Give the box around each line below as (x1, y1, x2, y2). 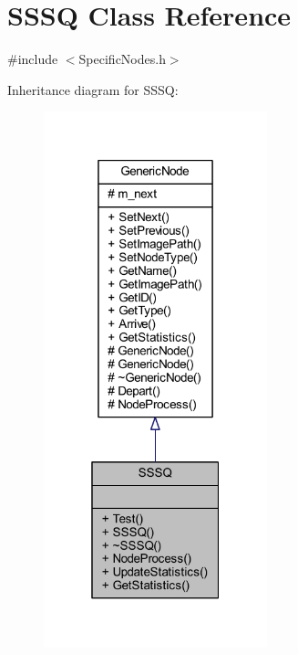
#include (7, 49, 58, 69)
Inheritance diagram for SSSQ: (7, 79, 179, 99)
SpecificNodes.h (78, 49, 166, 69)
